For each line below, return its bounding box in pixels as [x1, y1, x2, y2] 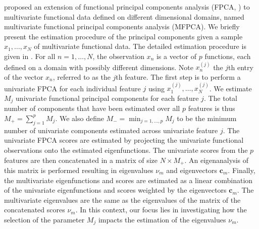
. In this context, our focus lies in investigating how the [75, 204, 247, 215]
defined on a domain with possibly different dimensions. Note [4, 62, 193, 72]
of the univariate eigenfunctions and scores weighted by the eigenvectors [4, 185, 227, 195]
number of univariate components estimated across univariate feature [4, 125, 218, 135]
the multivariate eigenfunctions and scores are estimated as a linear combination [4, 175, 253, 185]
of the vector [4, 71, 43, 82]
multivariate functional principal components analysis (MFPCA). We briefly [4, 21, 240, 32]
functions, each [204, 50, 251, 61]
